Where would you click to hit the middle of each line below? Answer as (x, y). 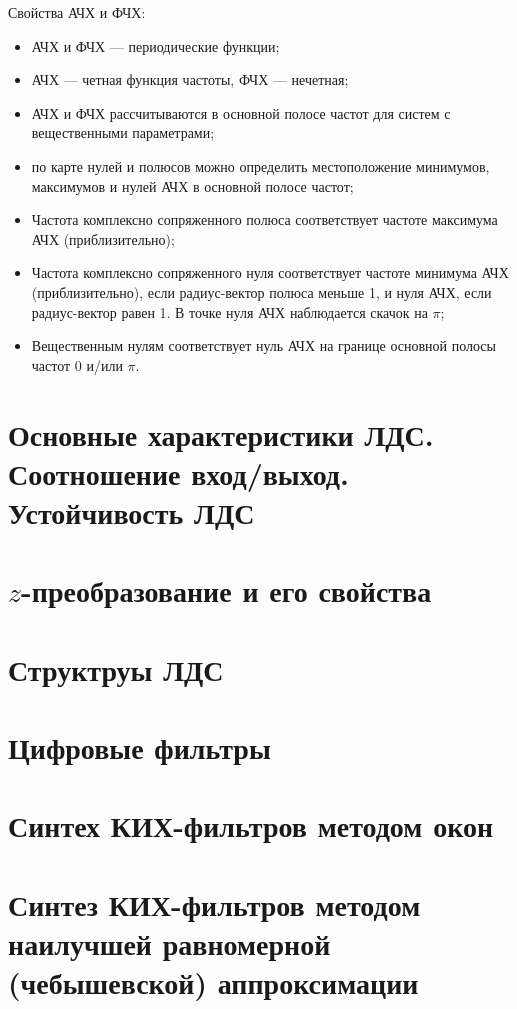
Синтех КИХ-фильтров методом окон (251, 825)
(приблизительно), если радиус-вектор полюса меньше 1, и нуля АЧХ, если (261, 291)
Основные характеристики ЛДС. (221, 433)
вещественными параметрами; (123, 132)
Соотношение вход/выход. (178, 472)
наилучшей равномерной (169, 942)
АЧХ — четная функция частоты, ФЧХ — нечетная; (190, 79)
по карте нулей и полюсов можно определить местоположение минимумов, (260, 165)
